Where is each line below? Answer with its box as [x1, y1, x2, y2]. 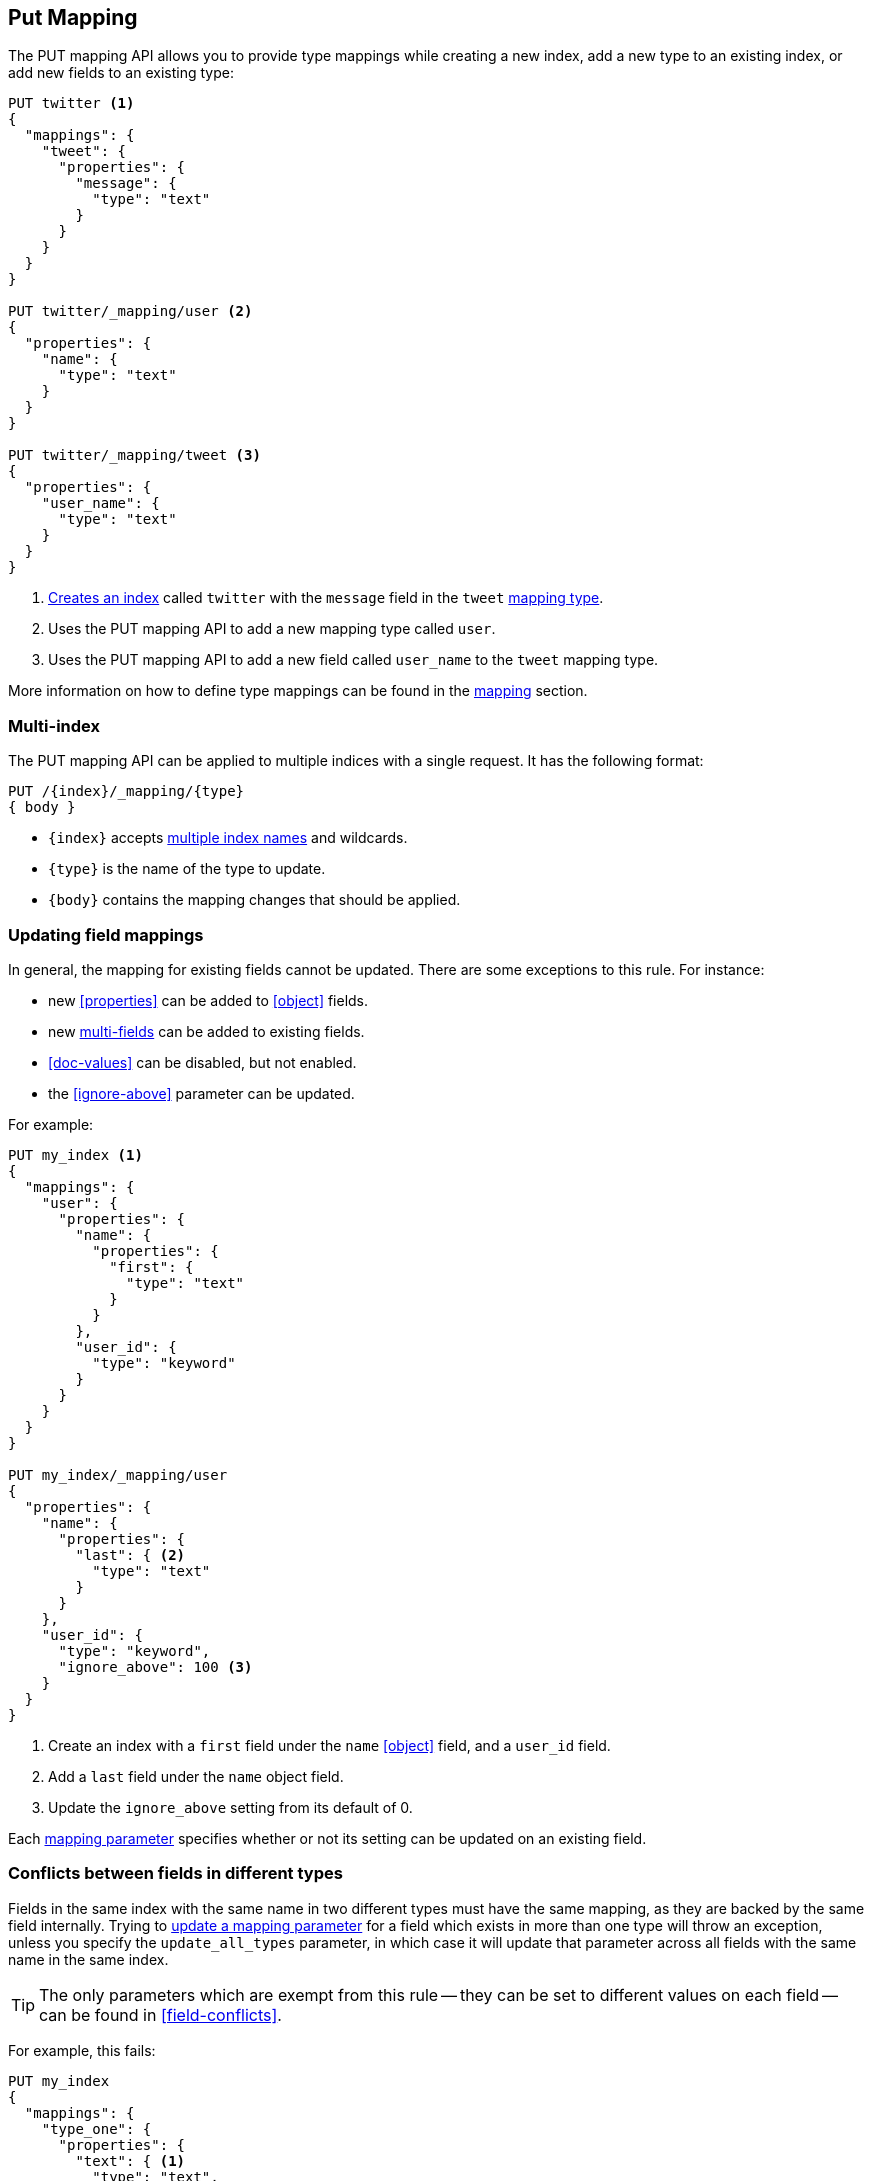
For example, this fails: [8, 2041, 156, 2059]
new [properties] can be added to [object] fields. [48, 991, 369, 1009]
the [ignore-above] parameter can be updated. [48, 1084, 355, 1102]
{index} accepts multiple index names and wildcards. [48, 829, 408, 847]
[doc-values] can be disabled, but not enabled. [48, 1053, 357, 1071]
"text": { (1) [75, 2152, 186, 2169]
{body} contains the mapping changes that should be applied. [48, 891, 461, 909]
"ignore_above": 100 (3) [58, 1658, 253, 1675]
